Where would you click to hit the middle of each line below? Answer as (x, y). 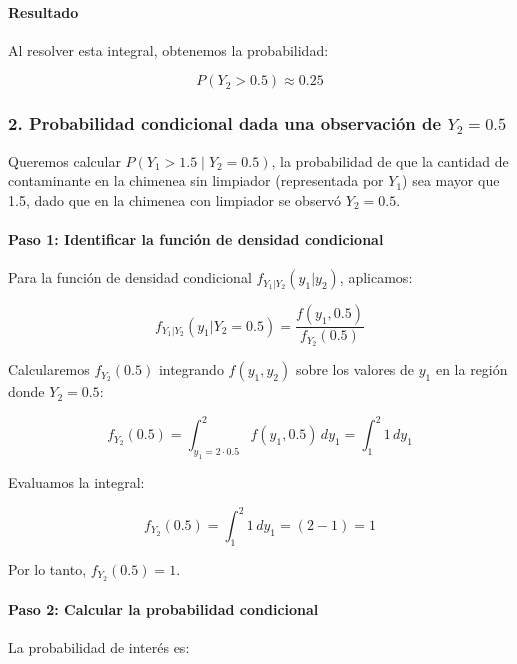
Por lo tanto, (47, 568)
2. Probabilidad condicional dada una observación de (225, 123)
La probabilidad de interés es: (99, 647)
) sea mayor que (451, 180)
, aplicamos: (376, 277)
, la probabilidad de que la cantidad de (390, 160)
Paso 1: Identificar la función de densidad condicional (196, 238)
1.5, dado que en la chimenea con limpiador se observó (175, 199)
